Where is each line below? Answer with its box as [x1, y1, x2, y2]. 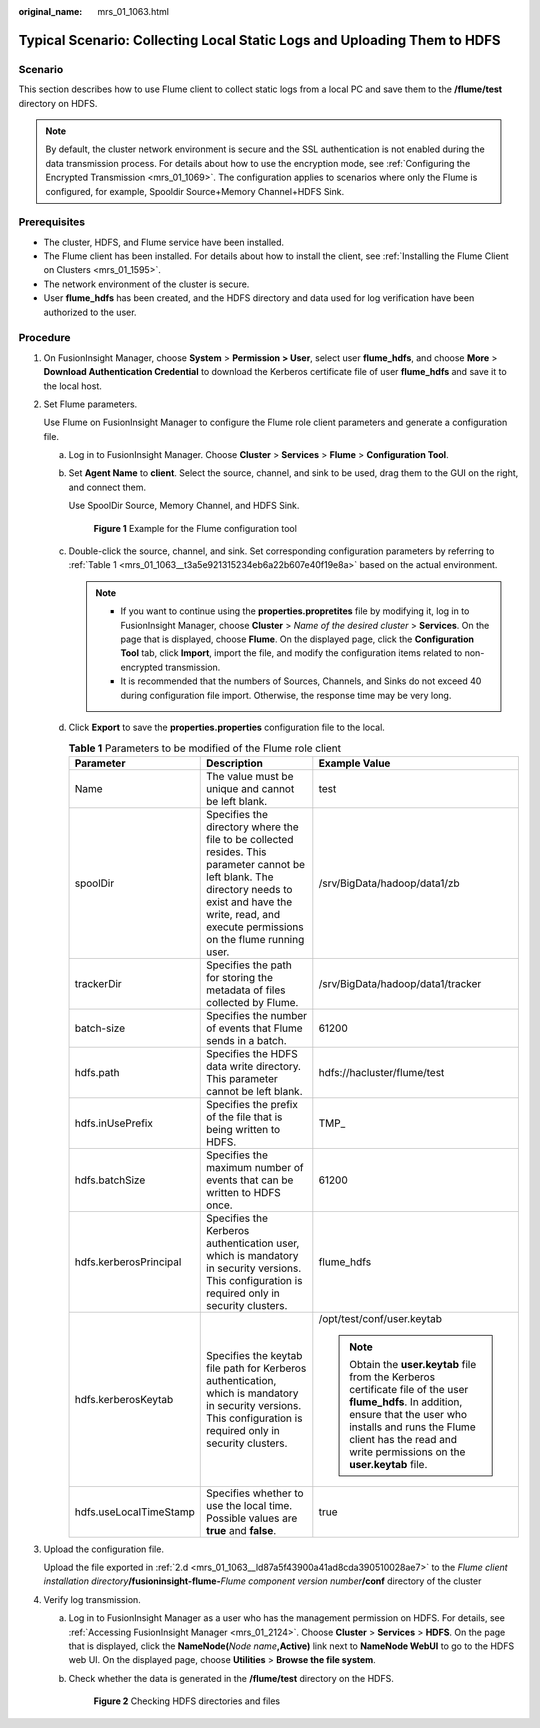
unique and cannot [206, 781, 295, 795]
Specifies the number [206, 1008, 308, 1022]
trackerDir [74, 976, 122, 990]
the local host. [43, 380, 102, 392]
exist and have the [206, 895, 293, 909]
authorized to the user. [43, 306, 137, 318]
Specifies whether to [206, 1486, 304, 1500]
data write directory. [206, 1059, 302, 1073]
